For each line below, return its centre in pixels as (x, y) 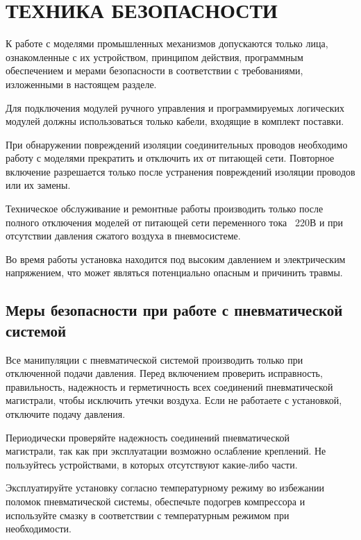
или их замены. (38, 185)
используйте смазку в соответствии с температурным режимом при (148, 515)
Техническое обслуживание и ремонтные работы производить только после (165, 209)
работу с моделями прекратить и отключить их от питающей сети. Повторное (170, 158)
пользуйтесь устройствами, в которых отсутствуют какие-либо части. (152, 464)
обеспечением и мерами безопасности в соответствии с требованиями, (154, 70)
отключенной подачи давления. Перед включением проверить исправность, (164, 373)
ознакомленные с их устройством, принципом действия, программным (154, 57)
